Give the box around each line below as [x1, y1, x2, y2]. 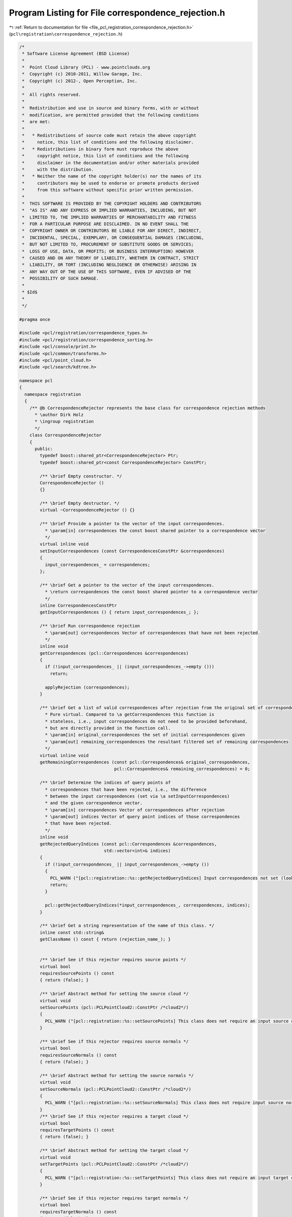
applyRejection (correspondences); [44, 684, 130, 690]
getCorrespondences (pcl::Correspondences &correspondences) [39, 650, 189, 656]
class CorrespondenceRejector [29, 432, 102, 438]
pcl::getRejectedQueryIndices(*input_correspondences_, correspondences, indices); [44, 903, 251, 908]
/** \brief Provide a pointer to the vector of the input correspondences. [39, 521, 225, 527]
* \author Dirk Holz [35, 412, 84, 418]
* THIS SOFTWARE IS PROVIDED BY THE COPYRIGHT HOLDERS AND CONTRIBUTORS [22, 201, 202, 206]
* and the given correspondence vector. [44, 800, 143, 806]
